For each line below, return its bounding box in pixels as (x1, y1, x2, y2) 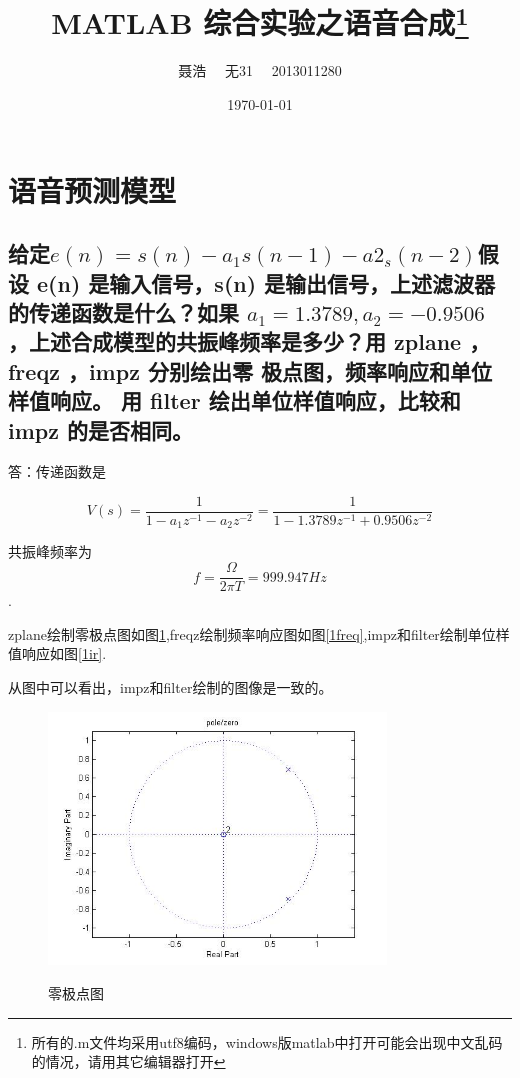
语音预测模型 (8, 169, 177, 210)
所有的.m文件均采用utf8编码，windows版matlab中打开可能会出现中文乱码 (31, 1031, 503, 1052)
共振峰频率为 (8, 541, 92, 562)
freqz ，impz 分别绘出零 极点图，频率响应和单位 (8, 355, 492, 386)
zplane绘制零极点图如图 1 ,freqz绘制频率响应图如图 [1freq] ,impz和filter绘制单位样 (8, 623, 510, 644)
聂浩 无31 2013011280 (178, 60, 342, 81)
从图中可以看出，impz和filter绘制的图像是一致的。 (8, 676, 333, 697)
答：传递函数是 (8, 461, 106, 482)
